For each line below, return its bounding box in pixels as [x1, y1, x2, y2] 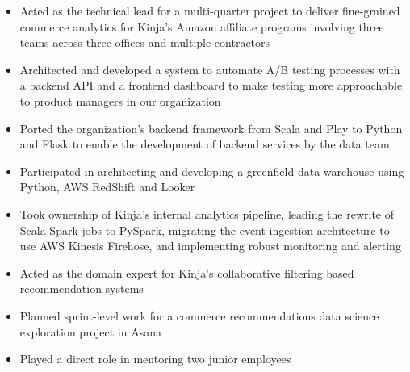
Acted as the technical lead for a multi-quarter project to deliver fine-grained [19, 2, 400, 19]
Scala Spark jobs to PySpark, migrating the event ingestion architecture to [19, 221, 390, 238]
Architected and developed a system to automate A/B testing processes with [19, 61, 400, 77]
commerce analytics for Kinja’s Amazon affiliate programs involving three [19, 18, 384, 35]
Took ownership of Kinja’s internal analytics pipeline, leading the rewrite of [19, 205, 395, 222]
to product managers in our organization [19, 92, 221, 109]
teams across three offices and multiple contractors [19, 34, 270, 51]
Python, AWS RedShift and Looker [19, 178, 195, 195]
